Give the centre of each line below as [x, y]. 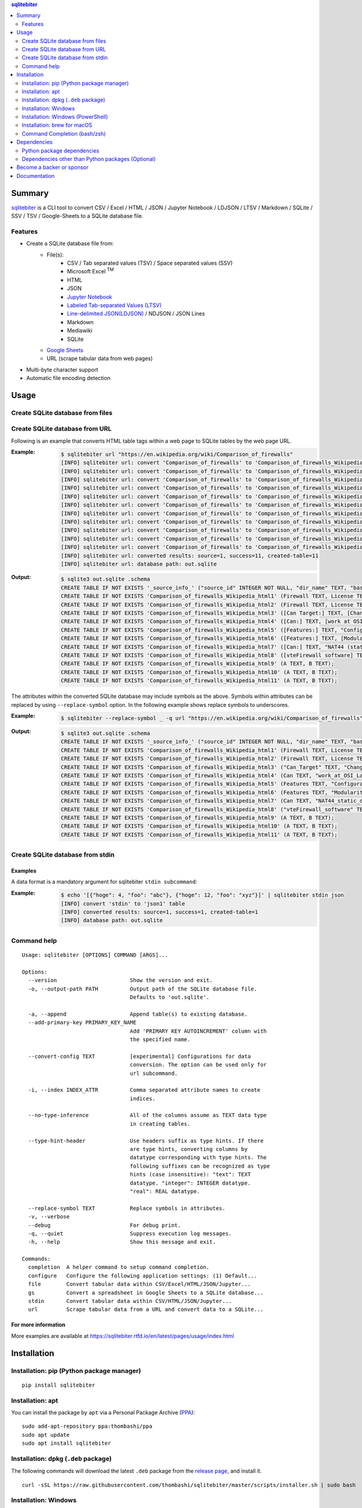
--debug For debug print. [104, 1225]
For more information [38, 1325]
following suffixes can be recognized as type [200, 1166]
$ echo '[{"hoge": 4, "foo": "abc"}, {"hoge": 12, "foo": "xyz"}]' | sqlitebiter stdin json [202, 895]
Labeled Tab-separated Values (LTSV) [115, 305]
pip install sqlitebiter [59, 1385]
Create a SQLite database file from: [70, 244]
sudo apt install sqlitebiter [67, 1443]
